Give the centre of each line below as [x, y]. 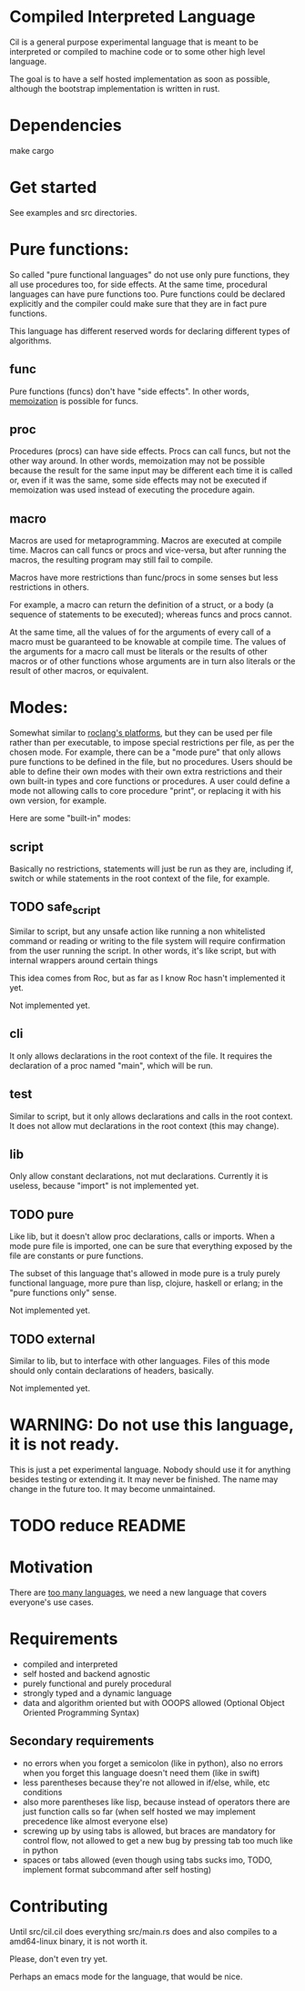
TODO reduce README [98, 1526]
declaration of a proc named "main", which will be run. [112, 1065]
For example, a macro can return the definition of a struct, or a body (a [142, 605]
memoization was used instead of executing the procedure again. [132, 490]
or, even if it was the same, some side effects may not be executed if [138, 481]
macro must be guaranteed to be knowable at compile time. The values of [148, 642]
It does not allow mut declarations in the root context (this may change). [144, 1125]
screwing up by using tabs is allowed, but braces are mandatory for [149, 1831]
